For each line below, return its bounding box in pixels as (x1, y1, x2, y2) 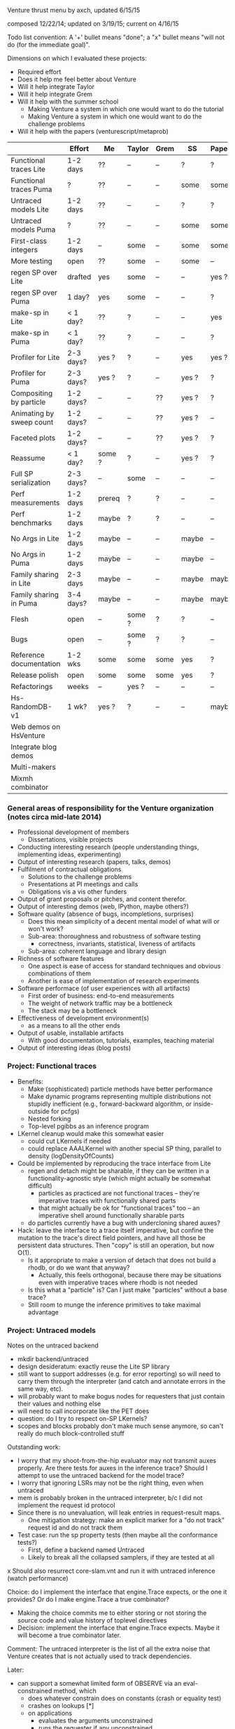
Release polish (10, 670, 59, 680)
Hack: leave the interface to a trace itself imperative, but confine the (17, 1225, 214, 1235)
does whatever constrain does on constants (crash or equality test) (27, 1694, 222, 1702)
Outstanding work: (7, 1443, 61, 1451)
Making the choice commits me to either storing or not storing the (17, 1609, 207, 1617)
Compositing (10, 389, 53, 398)
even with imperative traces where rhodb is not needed (38, 1278, 198, 1286)
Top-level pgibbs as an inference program (27, 1122, 149, 1130)
